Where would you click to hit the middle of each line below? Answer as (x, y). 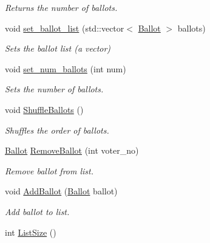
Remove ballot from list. (49, 170)
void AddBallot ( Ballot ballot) (61, 191)
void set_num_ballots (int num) (66, 68)
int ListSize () (31, 232)
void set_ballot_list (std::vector (65, 28)
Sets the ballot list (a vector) (58, 48)
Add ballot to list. (37, 211)
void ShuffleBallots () (44, 109)
